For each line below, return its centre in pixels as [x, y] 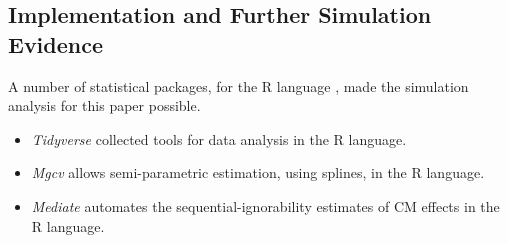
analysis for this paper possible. [104, 105]
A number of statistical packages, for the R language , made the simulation [238, 85]
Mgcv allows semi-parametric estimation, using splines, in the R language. [258, 172]
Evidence [56, 43]
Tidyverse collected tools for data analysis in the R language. [219, 138]
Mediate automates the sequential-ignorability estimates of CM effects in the [265, 205]
